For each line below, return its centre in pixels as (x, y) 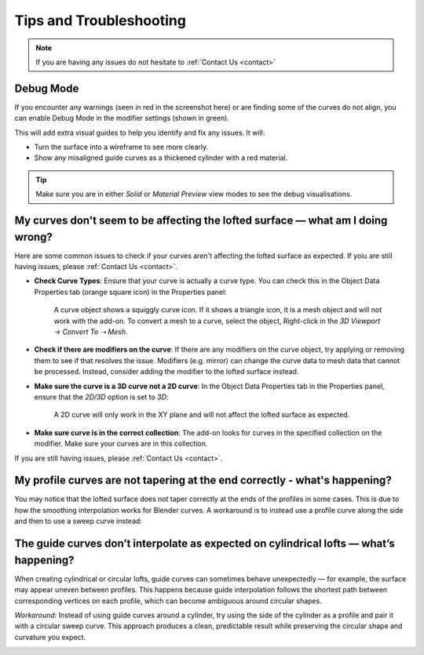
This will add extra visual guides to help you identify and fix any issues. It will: (140, 133)
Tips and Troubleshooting (100, 20)
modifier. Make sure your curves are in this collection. (121, 444)
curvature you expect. (50, 637)
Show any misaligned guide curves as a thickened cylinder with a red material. (161, 158)
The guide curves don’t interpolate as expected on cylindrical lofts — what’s (205, 544)
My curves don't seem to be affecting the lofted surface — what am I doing (201, 220)
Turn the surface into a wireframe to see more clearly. (121, 147)
